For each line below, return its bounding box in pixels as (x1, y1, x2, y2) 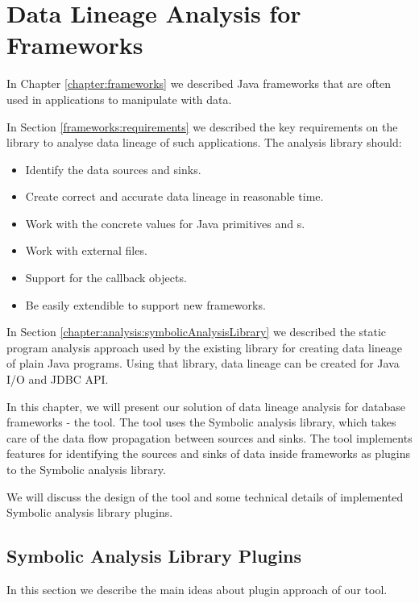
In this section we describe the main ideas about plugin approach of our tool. (6, 580, 388, 597)
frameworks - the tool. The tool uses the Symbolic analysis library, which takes (6, 414, 396, 430)
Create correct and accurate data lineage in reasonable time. (25, 188, 324, 205)
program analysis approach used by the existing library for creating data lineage (6, 339, 403, 356)
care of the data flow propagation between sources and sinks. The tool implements (6, 429, 413, 446)
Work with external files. (25, 242, 147, 259)
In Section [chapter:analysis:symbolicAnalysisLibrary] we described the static (6, 323, 387, 340)
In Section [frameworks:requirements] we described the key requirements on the (6, 118, 398, 135)
